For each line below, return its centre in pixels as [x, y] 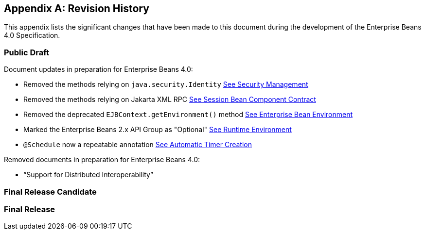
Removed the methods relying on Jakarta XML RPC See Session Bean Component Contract [170, 100]
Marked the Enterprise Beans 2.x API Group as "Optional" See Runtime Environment [158, 130]
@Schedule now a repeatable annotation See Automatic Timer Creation [138, 145]
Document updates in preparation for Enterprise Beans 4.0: [98, 69]
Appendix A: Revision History [77, 8]
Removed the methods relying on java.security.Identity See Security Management [166, 84]
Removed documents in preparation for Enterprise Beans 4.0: [102, 160]
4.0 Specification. [32, 35]
